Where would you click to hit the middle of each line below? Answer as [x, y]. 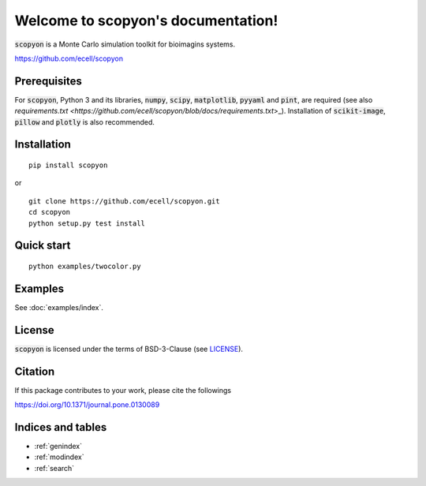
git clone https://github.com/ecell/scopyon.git [124, 201]
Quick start [43, 246]
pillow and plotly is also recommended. [85, 121]
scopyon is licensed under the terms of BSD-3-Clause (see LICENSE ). [129, 349]
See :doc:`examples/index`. [59, 307]
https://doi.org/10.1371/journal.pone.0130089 [87, 405]
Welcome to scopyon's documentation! [146, 21]
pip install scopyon [68, 165]
